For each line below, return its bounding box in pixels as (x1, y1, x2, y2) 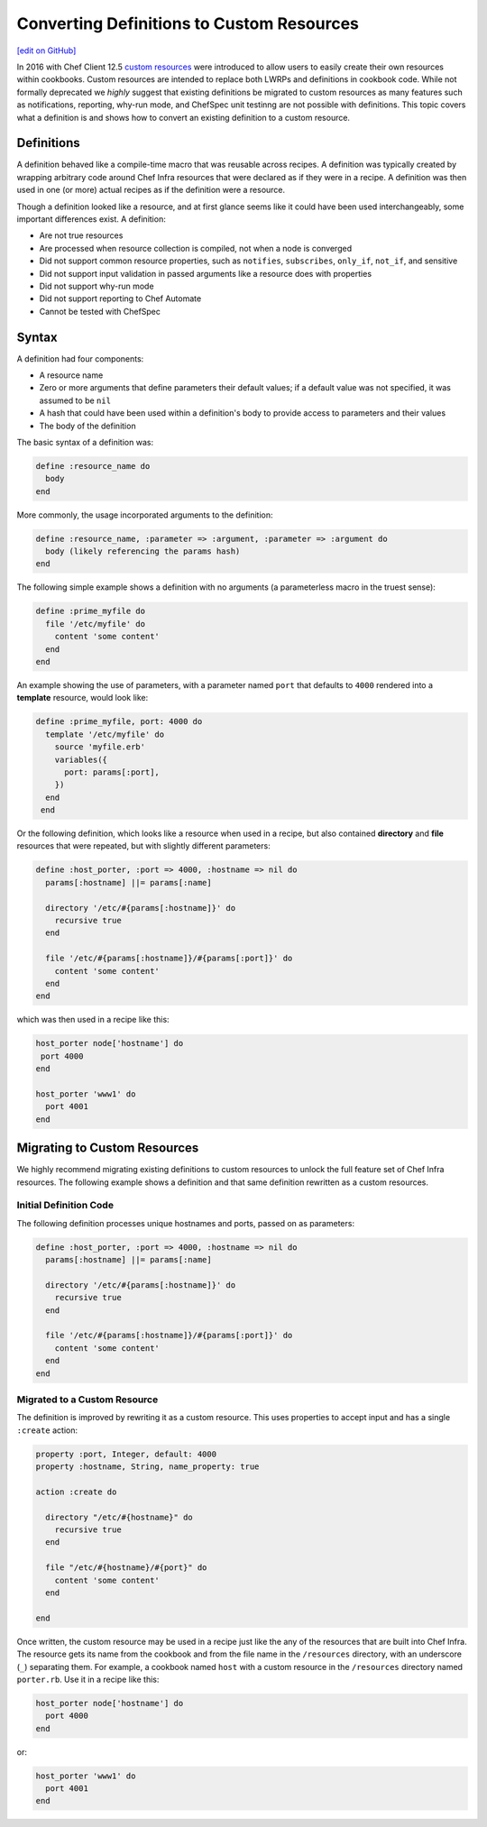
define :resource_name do (35, 461, 151, 471)
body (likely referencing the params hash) (45, 546, 241, 556)
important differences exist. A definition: (16, 213, 166, 225)
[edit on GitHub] (16, 45, 77, 56)
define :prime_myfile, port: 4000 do (35, 717, 203, 727)
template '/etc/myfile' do (45, 729, 165, 739)
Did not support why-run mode (39, 280, 154, 291)
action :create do (35, 1486, 117, 1497)
